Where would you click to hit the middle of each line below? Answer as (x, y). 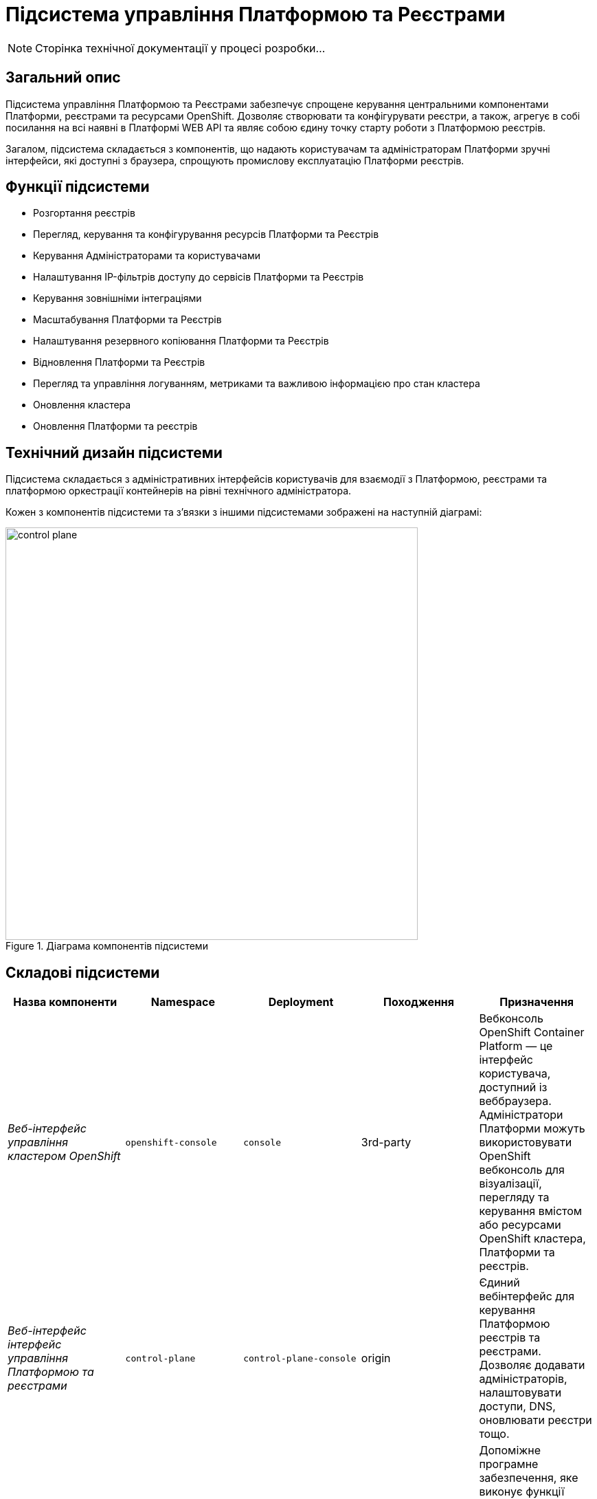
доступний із (513, 1087)
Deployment (301, 1002)
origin (376, 1358)
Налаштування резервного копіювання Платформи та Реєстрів (181, 341)
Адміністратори (521, 1115)
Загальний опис (63, 78)
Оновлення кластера (82, 405)
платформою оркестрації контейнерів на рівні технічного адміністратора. (179, 491)
